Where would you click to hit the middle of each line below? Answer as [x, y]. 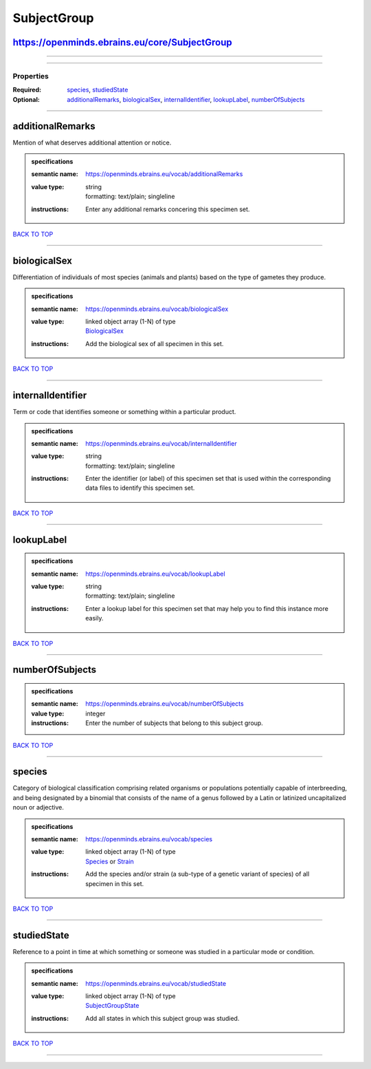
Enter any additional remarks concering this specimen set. [168, 209]
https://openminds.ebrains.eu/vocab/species [149, 839]
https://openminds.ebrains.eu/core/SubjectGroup [123, 42]
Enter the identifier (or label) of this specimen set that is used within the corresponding [208, 479]
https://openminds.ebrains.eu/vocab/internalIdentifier [161, 443]
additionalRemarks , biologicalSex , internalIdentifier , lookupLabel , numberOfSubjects [186, 99]
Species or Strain [110, 861]
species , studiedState [98, 90]
